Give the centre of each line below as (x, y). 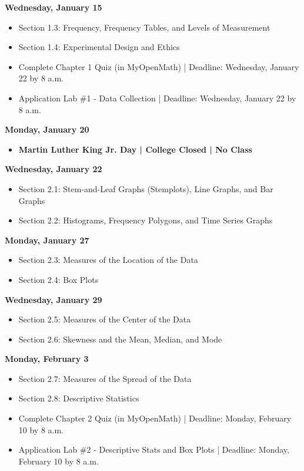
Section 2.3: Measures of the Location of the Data (108, 260)
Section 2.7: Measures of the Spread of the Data (105, 378)
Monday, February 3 (47, 359)
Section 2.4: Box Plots (59, 279)
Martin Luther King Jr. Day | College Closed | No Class (135, 149)
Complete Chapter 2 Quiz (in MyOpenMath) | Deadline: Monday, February (155, 418)
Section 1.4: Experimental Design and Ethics (99, 47)
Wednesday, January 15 (54, 7)
